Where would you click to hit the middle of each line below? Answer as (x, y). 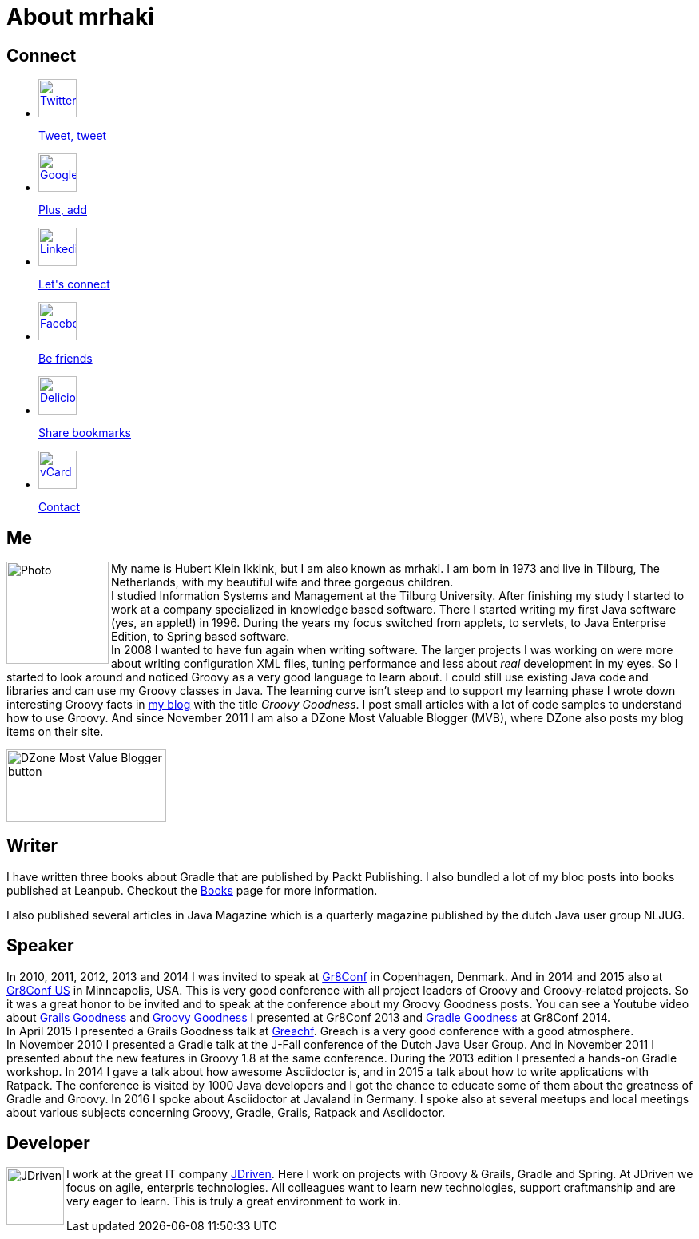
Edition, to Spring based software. (201, 637)
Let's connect (74, 284)
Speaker (40, 946)
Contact (59, 507)
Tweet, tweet (73, 136)
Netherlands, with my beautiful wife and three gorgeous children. (282, 582)
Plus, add (63, 210)
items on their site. (55, 732)
